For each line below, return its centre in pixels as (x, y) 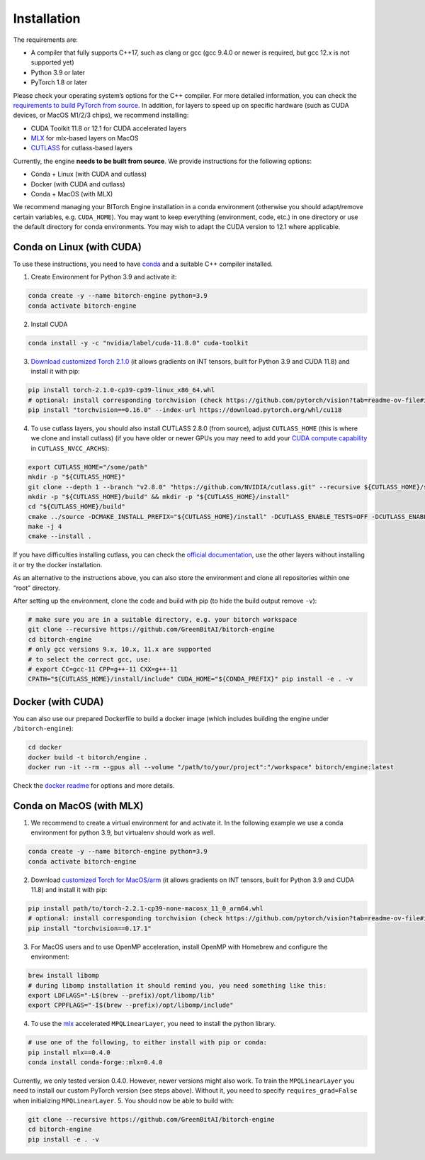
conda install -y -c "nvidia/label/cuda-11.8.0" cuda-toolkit (138, 343)
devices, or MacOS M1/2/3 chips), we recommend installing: (101, 115)
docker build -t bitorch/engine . (88, 757)
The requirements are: (45, 40)
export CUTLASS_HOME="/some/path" (88, 467)
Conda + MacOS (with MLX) (72, 194)
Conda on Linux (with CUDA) (77, 247)
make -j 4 (45, 527)
